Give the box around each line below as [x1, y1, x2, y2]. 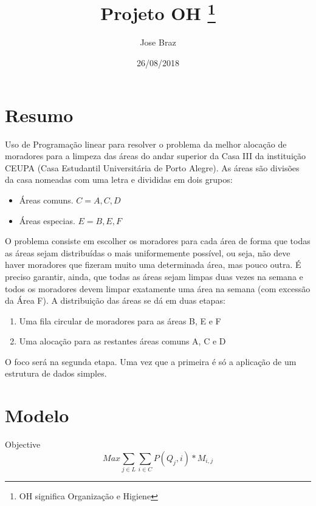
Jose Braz [140, 36, 176, 49]
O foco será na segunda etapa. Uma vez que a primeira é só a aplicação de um [5, 355, 297, 368]
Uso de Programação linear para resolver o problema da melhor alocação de [5, 137, 287, 150]
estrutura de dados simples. [5, 367, 107, 380]
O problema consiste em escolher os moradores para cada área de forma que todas [5, 234, 311, 247]
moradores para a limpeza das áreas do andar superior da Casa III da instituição [5, 149, 306, 162]
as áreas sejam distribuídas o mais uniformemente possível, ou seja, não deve [5, 246, 290, 259]
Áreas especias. [19, 214, 75, 227]
